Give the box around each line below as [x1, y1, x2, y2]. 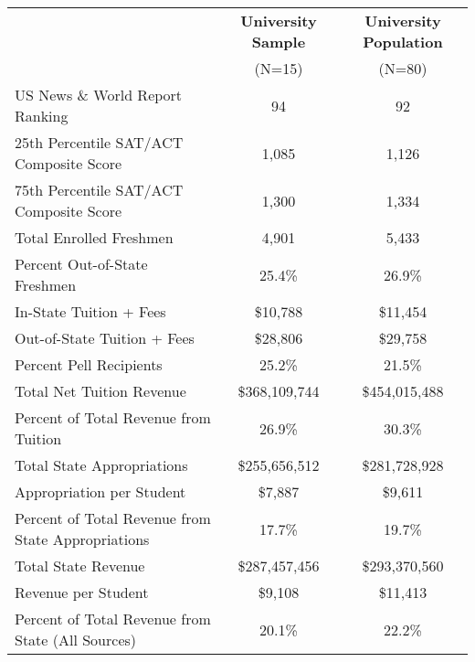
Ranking [15, 105, 69, 126]
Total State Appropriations [15, 454, 188, 475]
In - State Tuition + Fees [15, 301, 166, 322]
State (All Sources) [15, 629, 137, 650]
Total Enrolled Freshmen [15, 227, 174, 248]
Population [363, 31, 443, 52]
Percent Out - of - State [15, 253, 148, 274]
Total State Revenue [15, 555, 145, 576]
